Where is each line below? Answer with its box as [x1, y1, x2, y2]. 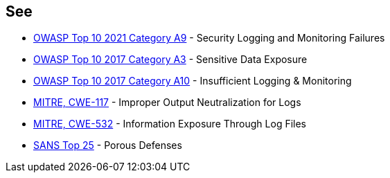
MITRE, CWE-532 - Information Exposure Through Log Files [33, 118, 307, 130]
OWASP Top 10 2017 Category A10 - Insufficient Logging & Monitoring [33, 75, 352, 87]
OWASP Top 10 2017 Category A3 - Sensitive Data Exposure [33, 53, 308, 66]
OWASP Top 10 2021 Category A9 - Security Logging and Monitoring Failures [33, 32, 385, 44]
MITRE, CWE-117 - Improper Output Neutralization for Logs [33, 96, 301, 109]
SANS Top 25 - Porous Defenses [33, 139, 182, 152]
